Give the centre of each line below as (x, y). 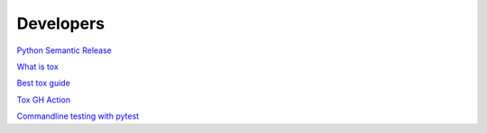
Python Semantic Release (64, 50)
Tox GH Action (44, 100)
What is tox (37, 66)
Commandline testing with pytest (78, 116)
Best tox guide (44, 83)
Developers (61, 23)
